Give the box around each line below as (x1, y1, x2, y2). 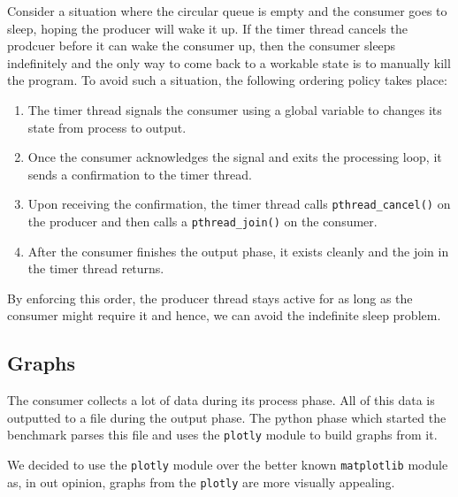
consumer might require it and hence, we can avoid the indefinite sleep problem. (7, 306, 441, 325)
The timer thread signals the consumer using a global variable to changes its (27, 100, 442, 119)
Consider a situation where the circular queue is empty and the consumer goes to (7, 2, 447, 19)
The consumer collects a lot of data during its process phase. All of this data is (7, 391, 435, 409)
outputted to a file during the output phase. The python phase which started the (7, 408, 447, 426)
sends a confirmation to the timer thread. (27, 164, 252, 183)
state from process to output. (27, 118, 187, 136)
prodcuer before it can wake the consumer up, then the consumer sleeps (7, 36, 396, 55)
